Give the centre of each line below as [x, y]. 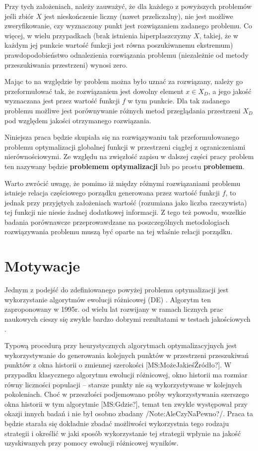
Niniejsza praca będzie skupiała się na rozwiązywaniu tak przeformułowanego [122, 137]
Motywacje [42, 266]
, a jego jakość [230, 91]
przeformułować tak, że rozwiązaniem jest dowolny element [94, 91]
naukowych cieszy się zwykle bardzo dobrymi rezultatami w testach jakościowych [128, 318]
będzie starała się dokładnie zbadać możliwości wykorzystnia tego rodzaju [117, 423]
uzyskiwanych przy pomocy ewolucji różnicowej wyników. [92, 443]
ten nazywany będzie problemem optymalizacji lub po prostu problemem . [125, 166]
